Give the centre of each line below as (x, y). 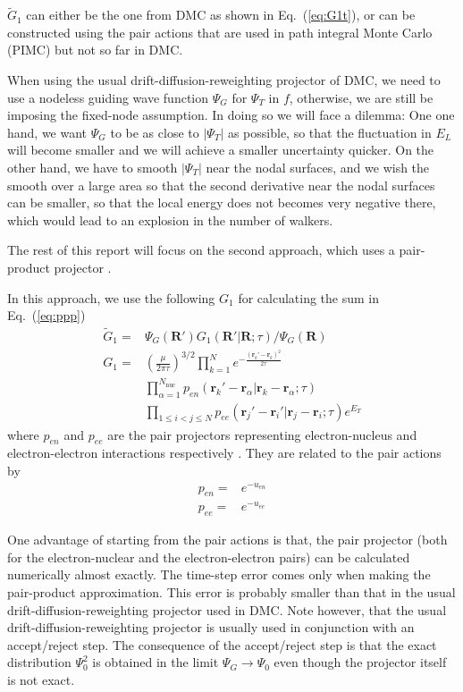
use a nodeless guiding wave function (108, 97)
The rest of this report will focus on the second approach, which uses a (201, 250)
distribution (39, 662)
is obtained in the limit (156, 662)
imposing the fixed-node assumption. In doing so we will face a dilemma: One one (231, 115)
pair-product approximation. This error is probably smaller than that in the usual (231, 592)
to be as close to (155, 132)
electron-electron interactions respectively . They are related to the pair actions (224, 453)
